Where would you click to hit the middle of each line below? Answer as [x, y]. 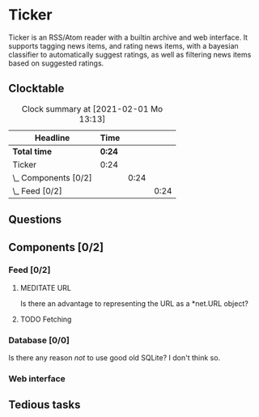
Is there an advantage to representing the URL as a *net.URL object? [134, 303]
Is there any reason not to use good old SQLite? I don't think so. [115, 358]
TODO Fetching [46, 319]
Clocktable [36, 89]
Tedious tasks [45, 405]
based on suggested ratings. [56, 63]
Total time [32, 151]
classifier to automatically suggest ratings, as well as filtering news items [130, 54]
